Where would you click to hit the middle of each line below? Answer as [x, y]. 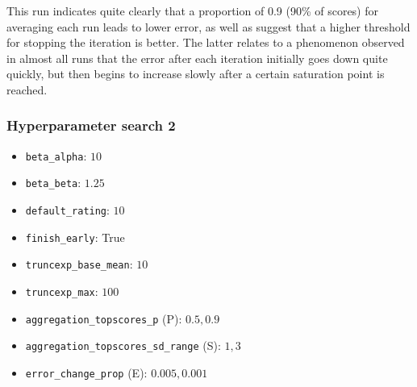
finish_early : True [75, 237]
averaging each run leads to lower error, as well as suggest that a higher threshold [208, 26]
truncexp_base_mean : [79, 264]
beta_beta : [53, 183]
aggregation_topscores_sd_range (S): [123, 345]
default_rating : [67, 210]
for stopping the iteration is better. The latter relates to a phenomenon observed [206, 42]
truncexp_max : [62, 291]
